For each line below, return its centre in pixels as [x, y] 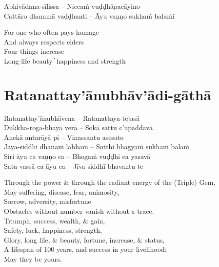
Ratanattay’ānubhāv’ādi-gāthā [108, 94]
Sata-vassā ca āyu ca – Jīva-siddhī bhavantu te [74, 166]
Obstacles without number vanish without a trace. [79, 211]
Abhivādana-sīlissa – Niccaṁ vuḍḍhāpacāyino [72, 6]
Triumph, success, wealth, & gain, [55, 220]
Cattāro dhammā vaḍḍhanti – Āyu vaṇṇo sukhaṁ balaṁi [89, 15]
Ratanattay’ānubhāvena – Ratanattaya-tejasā [72, 118]
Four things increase [34, 51]
